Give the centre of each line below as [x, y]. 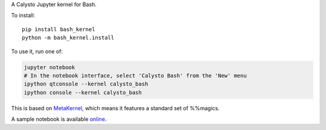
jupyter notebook [50, 67]
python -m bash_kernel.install [68, 38]
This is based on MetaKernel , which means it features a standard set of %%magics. [115, 108]
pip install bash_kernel [59, 29]
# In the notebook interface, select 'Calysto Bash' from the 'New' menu [135, 76]
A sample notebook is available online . [59, 119]
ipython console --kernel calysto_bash [83, 92]
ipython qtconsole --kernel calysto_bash [86, 84]
